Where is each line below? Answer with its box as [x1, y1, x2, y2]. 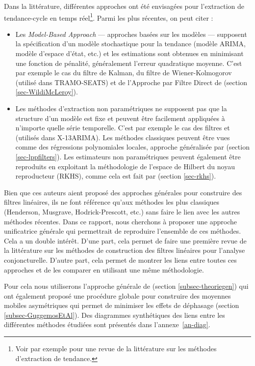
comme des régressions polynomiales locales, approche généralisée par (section [15, 142, 250, 152]
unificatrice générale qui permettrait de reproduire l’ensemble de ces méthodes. [4, 226, 241, 236]
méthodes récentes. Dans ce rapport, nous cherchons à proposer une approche [4, 216, 237, 226]
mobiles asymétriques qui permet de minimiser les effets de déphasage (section [4, 300, 239, 310]
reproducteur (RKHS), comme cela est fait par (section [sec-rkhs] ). [15, 171, 216, 181]
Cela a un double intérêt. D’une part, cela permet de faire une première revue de [4, 235, 247, 245]
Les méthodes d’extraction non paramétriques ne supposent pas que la [15, 103, 227, 113]
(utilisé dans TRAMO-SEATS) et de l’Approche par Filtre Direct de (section [15, 77, 247, 87]
